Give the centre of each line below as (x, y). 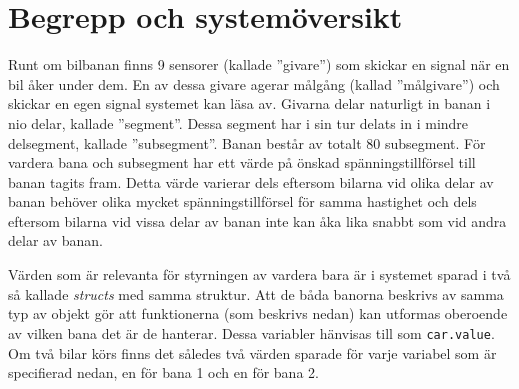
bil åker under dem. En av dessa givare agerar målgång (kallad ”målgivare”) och (254, 83)
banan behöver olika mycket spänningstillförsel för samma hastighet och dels (242, 201)
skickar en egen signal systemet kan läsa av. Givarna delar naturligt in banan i (249, 103)
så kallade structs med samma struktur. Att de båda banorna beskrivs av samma (256, 293)
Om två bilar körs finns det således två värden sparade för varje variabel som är (252, 352)
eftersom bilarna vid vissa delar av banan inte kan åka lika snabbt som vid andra (257, 220)
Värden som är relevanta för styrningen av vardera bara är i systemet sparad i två (259, 274)
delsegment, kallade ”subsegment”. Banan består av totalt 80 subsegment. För (247, 142)
